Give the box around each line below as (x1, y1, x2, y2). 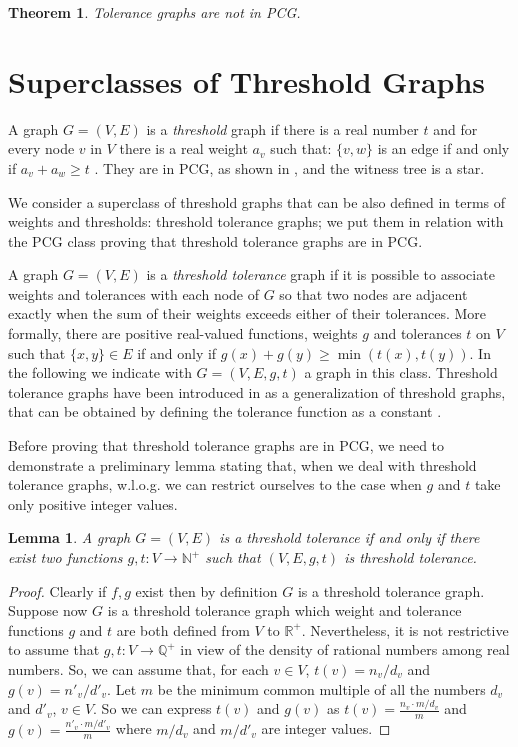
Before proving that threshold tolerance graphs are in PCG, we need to (8, 435, 445, 456)
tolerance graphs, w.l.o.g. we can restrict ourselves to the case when (8, 474, 422, 495)
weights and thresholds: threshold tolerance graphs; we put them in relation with (8, 211, 504, 232)
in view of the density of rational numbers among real (180, 639, 510, 660)
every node (8, 138, 75, 159)
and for (433, 118, 478, 139)
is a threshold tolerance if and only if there (219, 527, 480, 548)
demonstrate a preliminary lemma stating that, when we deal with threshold (8, 454, 477, 475)
